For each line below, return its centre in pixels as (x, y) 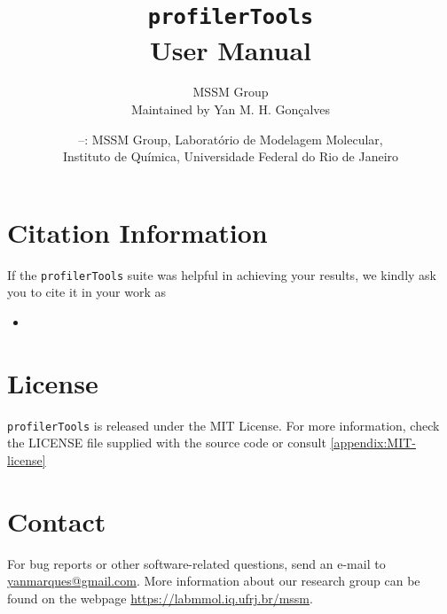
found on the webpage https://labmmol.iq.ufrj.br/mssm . (160, 598)
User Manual (231, 49)
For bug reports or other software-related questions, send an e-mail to (196, 563)
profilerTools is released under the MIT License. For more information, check (223, 425)
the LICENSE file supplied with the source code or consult (167, 443)
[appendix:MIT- (373, 443)
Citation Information (137, 232)
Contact (57, 521)
